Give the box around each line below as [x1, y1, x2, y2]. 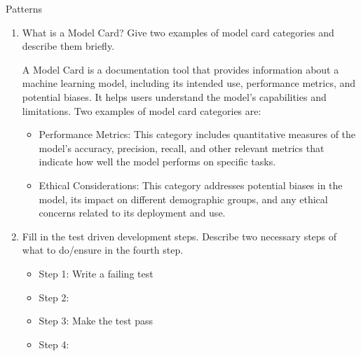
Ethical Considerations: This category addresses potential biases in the [39, 177, 343, 192]
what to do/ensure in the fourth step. [22, 242, 184, 257]
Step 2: [39, 289, 69, 304]
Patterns [6, 1, 43, 15]
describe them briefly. [22, 39, 115, 53]
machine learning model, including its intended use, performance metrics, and [22, 76, 356, 90]
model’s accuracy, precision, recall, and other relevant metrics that [39, 140, 325, 155]
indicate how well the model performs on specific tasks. [39, 154, 276, 169]
